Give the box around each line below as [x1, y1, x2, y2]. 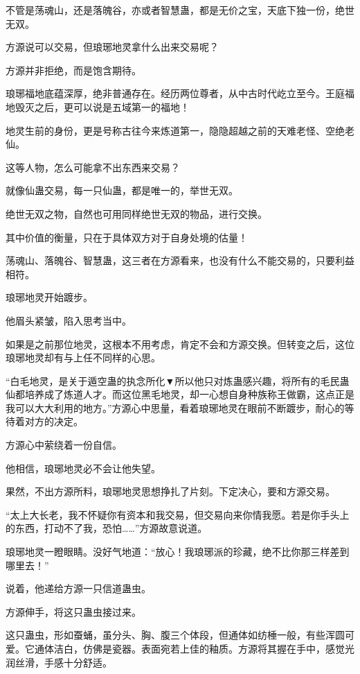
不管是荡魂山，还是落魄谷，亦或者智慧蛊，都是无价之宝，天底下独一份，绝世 [6, 3, 354, 17]
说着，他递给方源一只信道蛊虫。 [6, 581, 151, 596]
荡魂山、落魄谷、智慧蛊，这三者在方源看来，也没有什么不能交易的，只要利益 [6, 253, 354, 268]
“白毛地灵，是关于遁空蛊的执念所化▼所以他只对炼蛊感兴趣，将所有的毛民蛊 [6, 373, 350, 388]
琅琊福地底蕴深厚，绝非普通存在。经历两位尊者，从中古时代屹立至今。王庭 [6, 86, 345, 101]
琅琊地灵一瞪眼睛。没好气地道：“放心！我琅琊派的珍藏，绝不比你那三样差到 [6, 544, 350, 559]
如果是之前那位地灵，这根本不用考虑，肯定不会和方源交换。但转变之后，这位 [6, 336, 354, 351]
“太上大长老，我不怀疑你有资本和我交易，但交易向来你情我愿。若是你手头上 [6, 507, 350, 521]
